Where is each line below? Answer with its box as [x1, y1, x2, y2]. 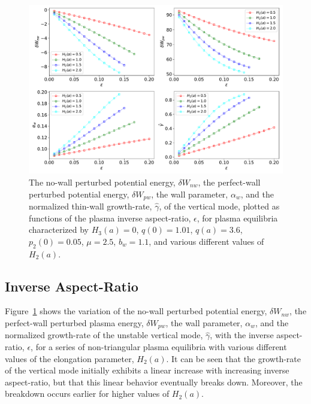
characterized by [29, 223, 89, 236]
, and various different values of [149, 235, 264, 247]
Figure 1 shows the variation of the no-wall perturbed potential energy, [5, 305, 267, 317]
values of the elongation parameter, [5, 352, 134, 364]
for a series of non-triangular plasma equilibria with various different [35, 341, 287, 353]
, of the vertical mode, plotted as [159, 200, 280, 212]
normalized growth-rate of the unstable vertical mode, [5, 329, 203, 341]
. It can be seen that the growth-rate [166, 352, 301, 364]
